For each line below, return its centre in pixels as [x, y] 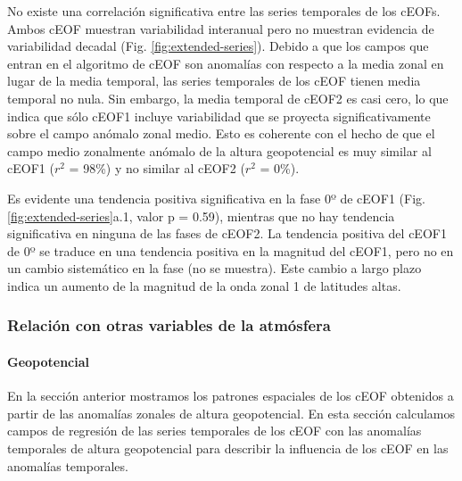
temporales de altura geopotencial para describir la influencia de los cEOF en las [228, 448]
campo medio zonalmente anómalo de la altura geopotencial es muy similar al [219, 150]
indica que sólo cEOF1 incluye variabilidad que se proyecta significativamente [219, 116]
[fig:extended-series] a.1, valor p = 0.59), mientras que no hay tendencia [201, 216]
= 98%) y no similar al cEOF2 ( [157, 168]
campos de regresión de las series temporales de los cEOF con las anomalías [214, 431]
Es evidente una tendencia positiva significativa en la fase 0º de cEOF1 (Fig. [216, 198]
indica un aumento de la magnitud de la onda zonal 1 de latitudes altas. [204, 285]
